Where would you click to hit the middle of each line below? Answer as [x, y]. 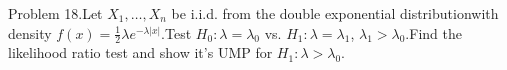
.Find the [433, 32]
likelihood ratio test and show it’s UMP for [140, 52]
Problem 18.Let [55, 13]
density [30, 32]
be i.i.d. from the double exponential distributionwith [335, 13]
